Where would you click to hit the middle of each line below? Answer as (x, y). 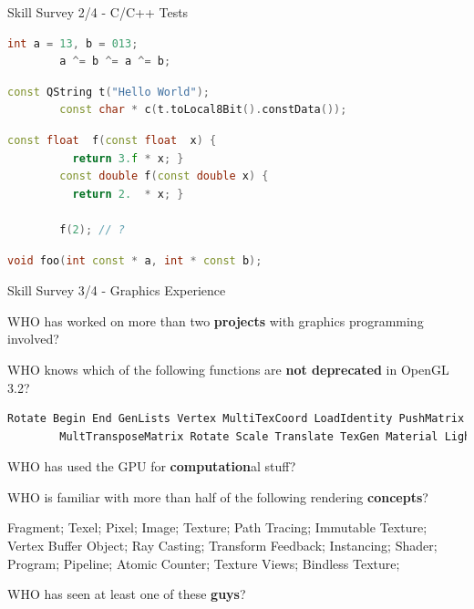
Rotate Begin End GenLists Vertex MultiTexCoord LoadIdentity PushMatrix (236, 419)
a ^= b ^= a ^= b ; (115, 62)
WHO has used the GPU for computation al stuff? (152, 466)
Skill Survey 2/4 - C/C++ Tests (98, 12)
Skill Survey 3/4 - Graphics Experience (117, 290)
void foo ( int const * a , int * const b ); (135, 260)
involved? (33, 339)
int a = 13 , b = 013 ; (73, 43)
